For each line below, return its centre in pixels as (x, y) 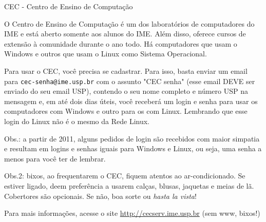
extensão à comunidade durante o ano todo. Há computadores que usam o (121, 43)
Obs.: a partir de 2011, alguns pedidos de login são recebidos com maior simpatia (132, 138)
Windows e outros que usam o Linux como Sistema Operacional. (106, 54)
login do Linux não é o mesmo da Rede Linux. (77, 121)
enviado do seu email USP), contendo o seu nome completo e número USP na (126, 91)
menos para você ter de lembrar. (55, 158)
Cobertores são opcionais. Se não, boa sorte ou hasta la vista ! (100, 196)
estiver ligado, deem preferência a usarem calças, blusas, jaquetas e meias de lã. (129, 185)
